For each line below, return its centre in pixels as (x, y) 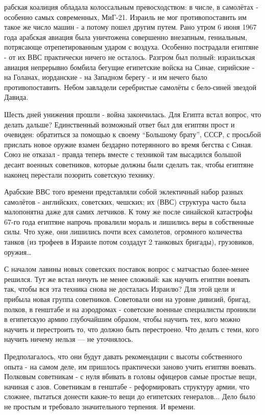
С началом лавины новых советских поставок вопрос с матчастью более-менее (127, 269)
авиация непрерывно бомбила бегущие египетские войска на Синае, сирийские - (129, 67)
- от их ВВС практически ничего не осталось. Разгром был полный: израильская (130, 57)
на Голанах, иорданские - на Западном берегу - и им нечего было (106, 77)
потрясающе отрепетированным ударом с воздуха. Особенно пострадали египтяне (131, 47)
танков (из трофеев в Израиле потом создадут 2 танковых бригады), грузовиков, (129, 242)
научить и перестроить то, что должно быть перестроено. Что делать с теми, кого (131, 329)
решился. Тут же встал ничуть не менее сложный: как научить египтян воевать (127, 279)
